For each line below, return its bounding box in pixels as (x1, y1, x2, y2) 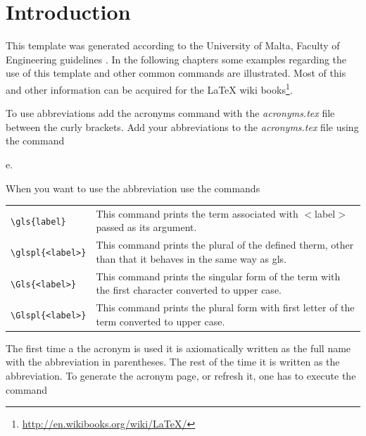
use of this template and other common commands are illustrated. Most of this (6, 66, 346, 80)
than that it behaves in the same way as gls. (96, 251, 286, 266)
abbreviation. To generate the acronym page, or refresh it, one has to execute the (6, 368, 356, 383)
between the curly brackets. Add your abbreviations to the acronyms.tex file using (6, 119, 359, 134)
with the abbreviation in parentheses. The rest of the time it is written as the (6, 354, 340, 369)
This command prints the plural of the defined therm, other (96, 237, 354, 252)
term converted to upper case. (96, 313, 225, 328)
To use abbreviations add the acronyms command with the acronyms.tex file (6, 106, 335, 120)
